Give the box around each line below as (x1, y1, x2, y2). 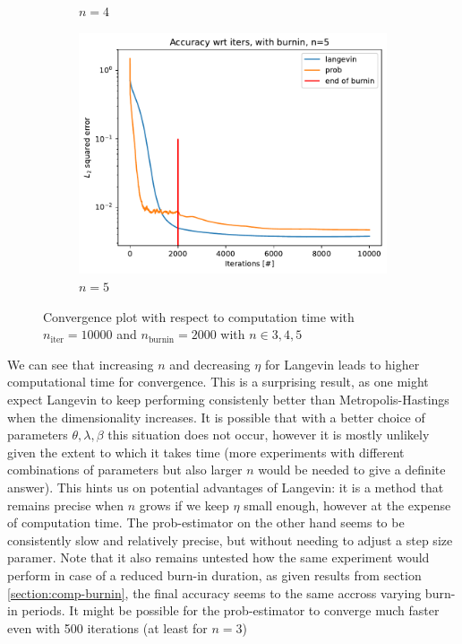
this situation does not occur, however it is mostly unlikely (107, 425, 430, 444)
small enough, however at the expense (244, 495, 451, 514)
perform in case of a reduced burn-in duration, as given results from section (7, 565, 422, 584)
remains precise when (7, 495, 124, 514)
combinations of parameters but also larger (7, 460, 243, 479)
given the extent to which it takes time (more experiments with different (7, 442, 405, 461)
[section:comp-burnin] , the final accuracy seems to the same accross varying (7, 583, 422, 602)
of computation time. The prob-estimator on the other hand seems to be (7, 513, 405, 532)
